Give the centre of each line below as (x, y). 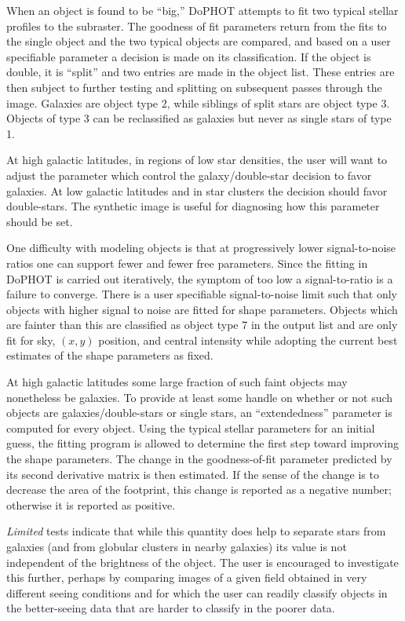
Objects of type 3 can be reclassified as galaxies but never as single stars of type (199, 118)
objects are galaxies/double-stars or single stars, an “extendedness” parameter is (199, 413)
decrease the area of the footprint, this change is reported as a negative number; (199, 489)
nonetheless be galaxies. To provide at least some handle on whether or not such (200, 397)
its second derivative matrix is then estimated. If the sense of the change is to (193, 474)
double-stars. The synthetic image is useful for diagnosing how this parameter (193, 206)
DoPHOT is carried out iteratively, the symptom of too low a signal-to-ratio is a (200, 278)
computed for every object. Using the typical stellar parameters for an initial (191, 427)
